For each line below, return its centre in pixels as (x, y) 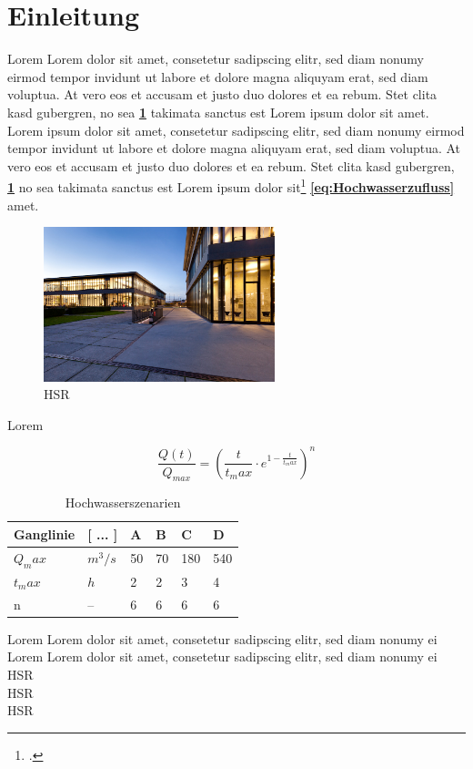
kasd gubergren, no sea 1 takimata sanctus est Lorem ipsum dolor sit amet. (218, 112)
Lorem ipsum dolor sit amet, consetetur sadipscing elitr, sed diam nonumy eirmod (236, 130)
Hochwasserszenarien (123, 502)
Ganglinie (45, 533)
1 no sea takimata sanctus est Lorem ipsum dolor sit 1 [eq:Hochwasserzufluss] (231, 185)
